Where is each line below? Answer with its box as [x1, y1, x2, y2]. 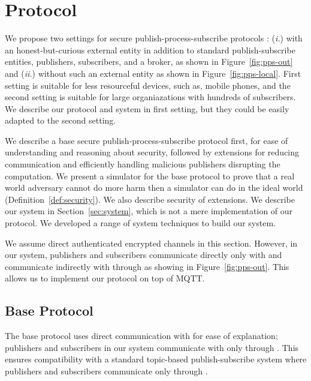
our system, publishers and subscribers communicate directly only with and [5, 248, 282, 261]
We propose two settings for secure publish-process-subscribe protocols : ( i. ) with [5, 32, 303, 44]
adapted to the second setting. [5, 114, 116, 127]
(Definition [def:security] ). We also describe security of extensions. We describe [5, 193, 295, 205]
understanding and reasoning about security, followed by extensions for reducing [5, 146, 300, 158]
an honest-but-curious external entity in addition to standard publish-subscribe [5, 43, 295, 56]
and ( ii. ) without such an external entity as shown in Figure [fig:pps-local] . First [5, 67, 301, 79]
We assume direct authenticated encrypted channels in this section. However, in [5, 236, 298, 249]
